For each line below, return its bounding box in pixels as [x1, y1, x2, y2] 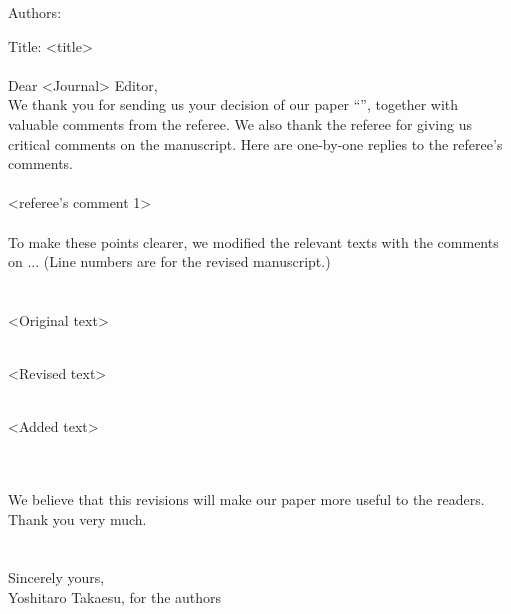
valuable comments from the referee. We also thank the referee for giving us [8, 113, 472, 134]
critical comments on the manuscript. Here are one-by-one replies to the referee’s [8, 133, 503, 154]
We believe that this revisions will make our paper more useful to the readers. [8, 489, 485, 510]
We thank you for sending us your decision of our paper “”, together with [8, 94, 459, 115]
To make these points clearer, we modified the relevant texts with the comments [8, 231, 499, 252]
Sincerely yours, [8, 567, 105, 588]
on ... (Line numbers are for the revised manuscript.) [8, 251, 331, 272]
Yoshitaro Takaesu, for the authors [8, 587, 222, 608]
